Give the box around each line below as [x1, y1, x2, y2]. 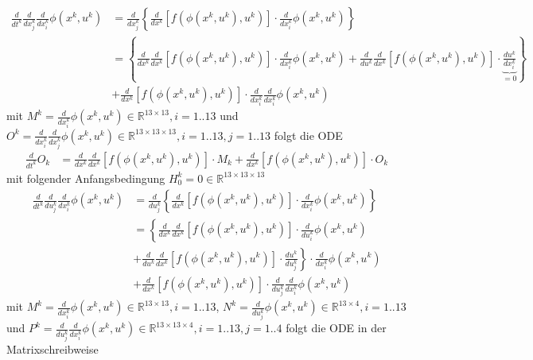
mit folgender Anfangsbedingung [6, 169, 165, 186]
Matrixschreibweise [6, 341, 99, 358]
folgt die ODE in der [286, 319, 387, 336]
